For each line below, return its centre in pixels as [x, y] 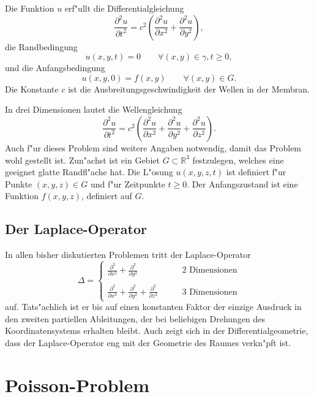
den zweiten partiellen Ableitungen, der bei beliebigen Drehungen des [135, 318]
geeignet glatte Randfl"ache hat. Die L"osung [89, 172]
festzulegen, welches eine [238, 160]
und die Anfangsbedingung [55, 68]
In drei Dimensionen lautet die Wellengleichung [94, 109]
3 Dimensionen [210, 292]
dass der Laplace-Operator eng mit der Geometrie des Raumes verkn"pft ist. [148, 342]
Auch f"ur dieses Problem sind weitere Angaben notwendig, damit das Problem [153, 147]
